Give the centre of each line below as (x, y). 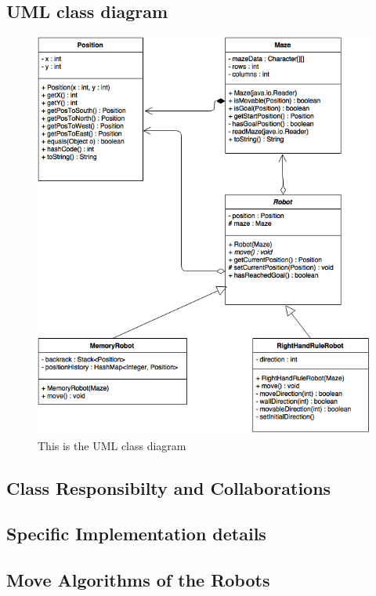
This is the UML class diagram (112, 445)
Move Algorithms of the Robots (138, 580)
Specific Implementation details (136, 534)
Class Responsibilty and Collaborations (169, 487)
